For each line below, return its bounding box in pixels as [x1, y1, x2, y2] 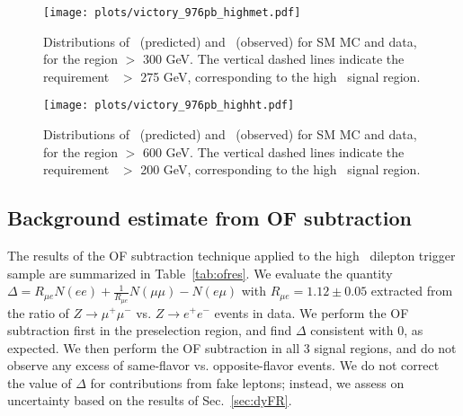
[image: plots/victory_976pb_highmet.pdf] [43, 6, 301, 19]
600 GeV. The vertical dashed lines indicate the [142, 142, 405, 161]
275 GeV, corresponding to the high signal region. [140, 66, 421, 85]
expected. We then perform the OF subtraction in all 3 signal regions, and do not [7, 338, 457, 357]
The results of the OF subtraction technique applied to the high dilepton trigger [7, 246, 456, 265]
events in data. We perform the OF [214, 303, 409, 322]
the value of [7, 373, 72, 392]
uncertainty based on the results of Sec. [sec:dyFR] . [7, 391, 292, 410]
